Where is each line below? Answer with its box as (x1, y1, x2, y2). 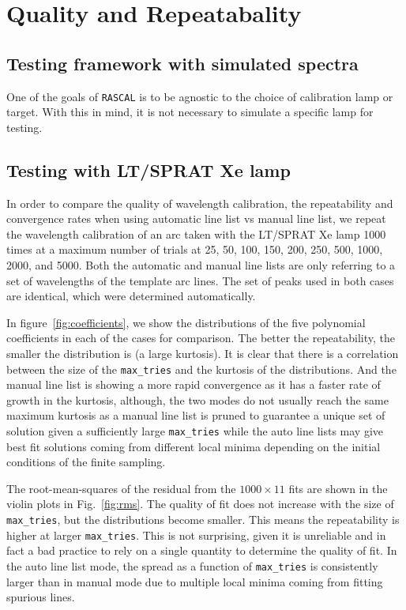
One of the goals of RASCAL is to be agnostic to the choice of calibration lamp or (6, 88, 393, 104)
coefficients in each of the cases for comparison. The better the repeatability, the (6, 329, 395, 346)
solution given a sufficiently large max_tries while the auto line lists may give (6, 423, 383, 439)
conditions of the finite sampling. (6, 454, 166, 470)
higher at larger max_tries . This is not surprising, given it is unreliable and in (6, 526, 386, 543)
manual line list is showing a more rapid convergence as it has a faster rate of (6, 376, 381, 393)
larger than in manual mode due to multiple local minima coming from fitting (6, 573, 383, 589)
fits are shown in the (288, 480, 388, 496)
